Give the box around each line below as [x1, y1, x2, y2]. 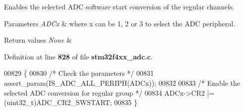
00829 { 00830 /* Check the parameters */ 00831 [4, 68, 154, 78]
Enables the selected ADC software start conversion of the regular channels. [4, 1, 235, 11]
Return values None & [4, 35, 72, 45]
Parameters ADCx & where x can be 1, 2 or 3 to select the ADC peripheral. [4, 18, 236, 28]
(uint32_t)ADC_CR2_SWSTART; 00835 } [4, 97, 137, 108]
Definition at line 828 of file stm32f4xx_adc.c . [4, 51, 153, 61]
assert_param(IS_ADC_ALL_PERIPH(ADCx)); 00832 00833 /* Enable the [4, 77, 241, 88]
